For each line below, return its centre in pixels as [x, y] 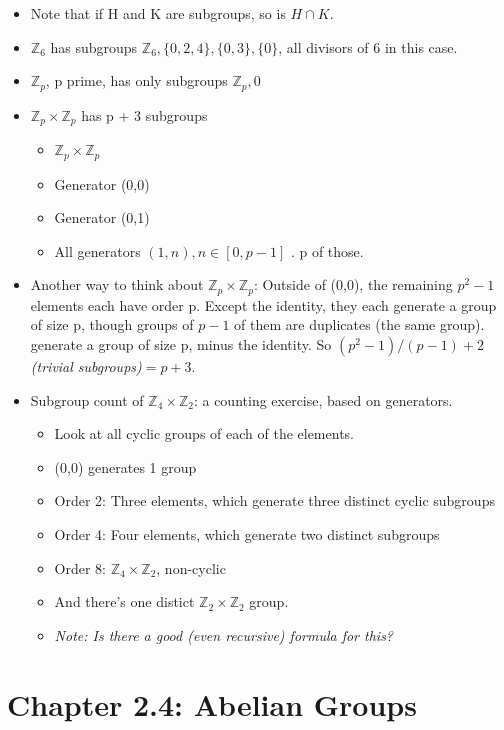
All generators [97, 250]
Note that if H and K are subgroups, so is [158, 13]
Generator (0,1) [102, 217]
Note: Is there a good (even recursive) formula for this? [224, 634]
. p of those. [327, 250]
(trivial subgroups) [86, 365]
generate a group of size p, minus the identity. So [181, 343]
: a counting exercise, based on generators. [323, 399]
